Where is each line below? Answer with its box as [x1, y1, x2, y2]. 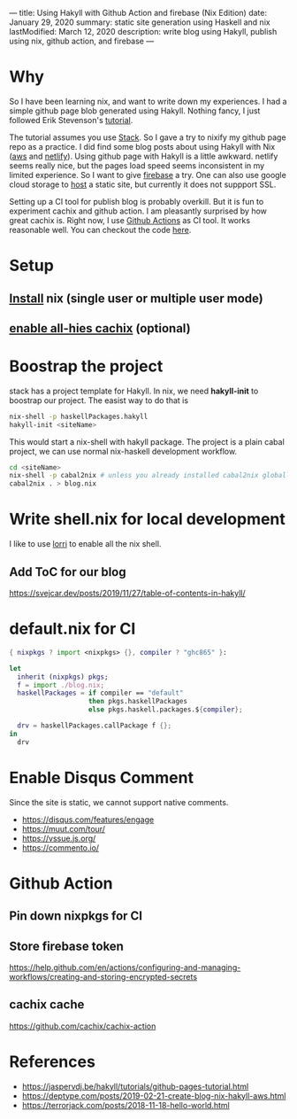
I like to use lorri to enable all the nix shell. [9, 539, 162, 549]
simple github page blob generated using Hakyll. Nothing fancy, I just [9, 105, 261, 116]
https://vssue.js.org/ [21, 833, 96, 843]
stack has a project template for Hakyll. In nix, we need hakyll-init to [9, 385, 259, 396]
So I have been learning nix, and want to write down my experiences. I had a [9, 96, 287, 106]
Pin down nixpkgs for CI [9, 908, 143, 924]
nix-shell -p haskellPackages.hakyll [9, 412, 148, 421]
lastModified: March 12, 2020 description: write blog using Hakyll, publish [9, 27, 278, 36]
